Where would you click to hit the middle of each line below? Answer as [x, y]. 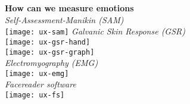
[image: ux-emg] [37, 73]
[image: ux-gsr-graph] [50, 52]
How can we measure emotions [69, 8]
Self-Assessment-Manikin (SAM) [64, 19]
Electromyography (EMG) [52, 63]
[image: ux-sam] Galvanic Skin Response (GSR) [95, 31]
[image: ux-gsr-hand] [48, 42]
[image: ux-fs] [35, 95]
